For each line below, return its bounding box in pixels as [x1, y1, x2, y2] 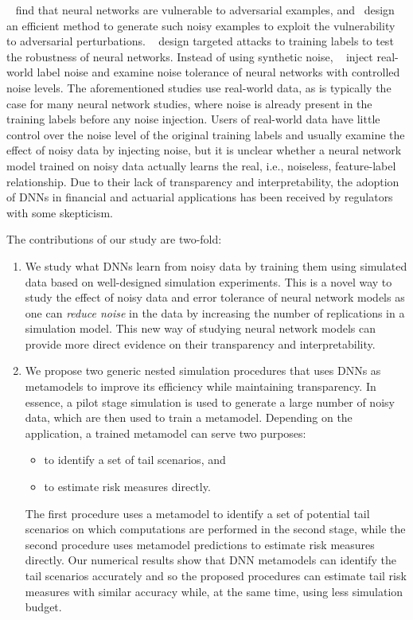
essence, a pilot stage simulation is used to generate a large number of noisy [25, 393, 395, 410]
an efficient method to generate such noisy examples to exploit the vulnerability [6, 17, 395, 33]
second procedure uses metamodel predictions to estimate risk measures [25, 536, 375, 552]
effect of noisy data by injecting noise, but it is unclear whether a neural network [6, 142, 402, 158]
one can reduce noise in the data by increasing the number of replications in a [25, 304, 405, 321]
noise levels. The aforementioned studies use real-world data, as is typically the [6, 79, 392, 96]
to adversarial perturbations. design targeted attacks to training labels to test [6, 33, 394, 49]
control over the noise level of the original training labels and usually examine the [6, 126, 405, 142]
